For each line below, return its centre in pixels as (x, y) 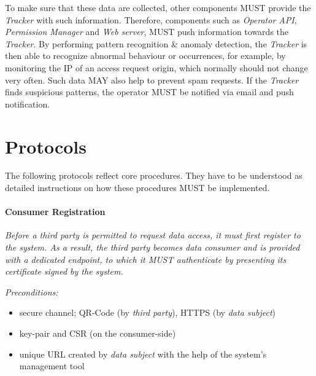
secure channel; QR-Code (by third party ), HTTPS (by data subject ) (148, 312)
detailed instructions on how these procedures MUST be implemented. (137, 188)
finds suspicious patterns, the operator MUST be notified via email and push (149, 92)
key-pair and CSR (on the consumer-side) (98, 333)
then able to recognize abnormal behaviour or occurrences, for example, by (145, 56)
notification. (28, 104)
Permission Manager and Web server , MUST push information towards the (147, 32)
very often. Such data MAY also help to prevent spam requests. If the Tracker (152, 80)
